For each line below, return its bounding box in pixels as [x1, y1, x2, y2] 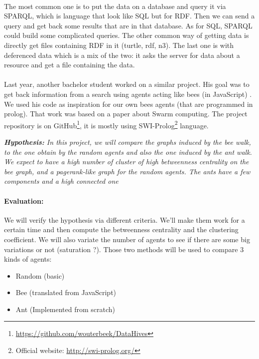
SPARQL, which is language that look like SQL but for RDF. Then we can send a [4, 10, 255, 21]
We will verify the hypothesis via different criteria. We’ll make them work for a [4, 214, 245, 225]
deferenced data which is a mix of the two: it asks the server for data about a [4, 49, 240, 60]
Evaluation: [4, 195, 44, 206]
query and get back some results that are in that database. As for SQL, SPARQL [4, 20, 253, 30]
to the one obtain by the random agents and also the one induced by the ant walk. [4, 146, 252, 157]
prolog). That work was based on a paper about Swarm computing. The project [4, 108, 248, 119]
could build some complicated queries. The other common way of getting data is [4, 30, 249, 40]
